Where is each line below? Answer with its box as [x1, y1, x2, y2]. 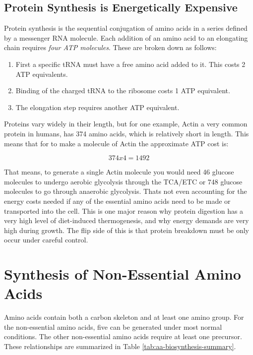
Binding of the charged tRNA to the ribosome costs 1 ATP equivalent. [15, 85, 230, 96]
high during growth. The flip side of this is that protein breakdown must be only [4, 225, 250, 235]
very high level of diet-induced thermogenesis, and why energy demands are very [4, 215, 249, 226]
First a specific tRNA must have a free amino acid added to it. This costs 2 [15, 59, 246, 69]
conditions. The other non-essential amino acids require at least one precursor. [4, 331, 242, 342]
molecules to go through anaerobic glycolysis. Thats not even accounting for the [4, 186, 247, 196]
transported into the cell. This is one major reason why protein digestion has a [4, 205, 244, 216]
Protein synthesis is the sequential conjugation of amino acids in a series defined [4, 23, 248, 33]
